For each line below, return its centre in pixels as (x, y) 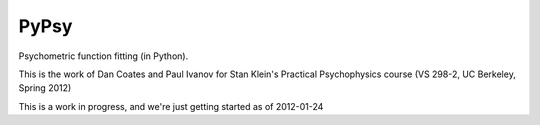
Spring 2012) (45, 88)
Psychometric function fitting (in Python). (103, 56)
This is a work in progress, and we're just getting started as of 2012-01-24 (171, 106)
